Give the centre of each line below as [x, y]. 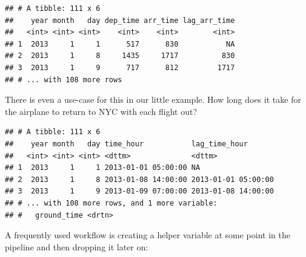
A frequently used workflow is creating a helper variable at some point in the [148, 235]
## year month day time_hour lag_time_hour [126, 144]
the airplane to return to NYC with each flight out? [101, 111]
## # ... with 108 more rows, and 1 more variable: [111, 203]
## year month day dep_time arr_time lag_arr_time [120, 20]
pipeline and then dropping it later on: [77, 246]
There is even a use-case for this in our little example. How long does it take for [153, 99]
